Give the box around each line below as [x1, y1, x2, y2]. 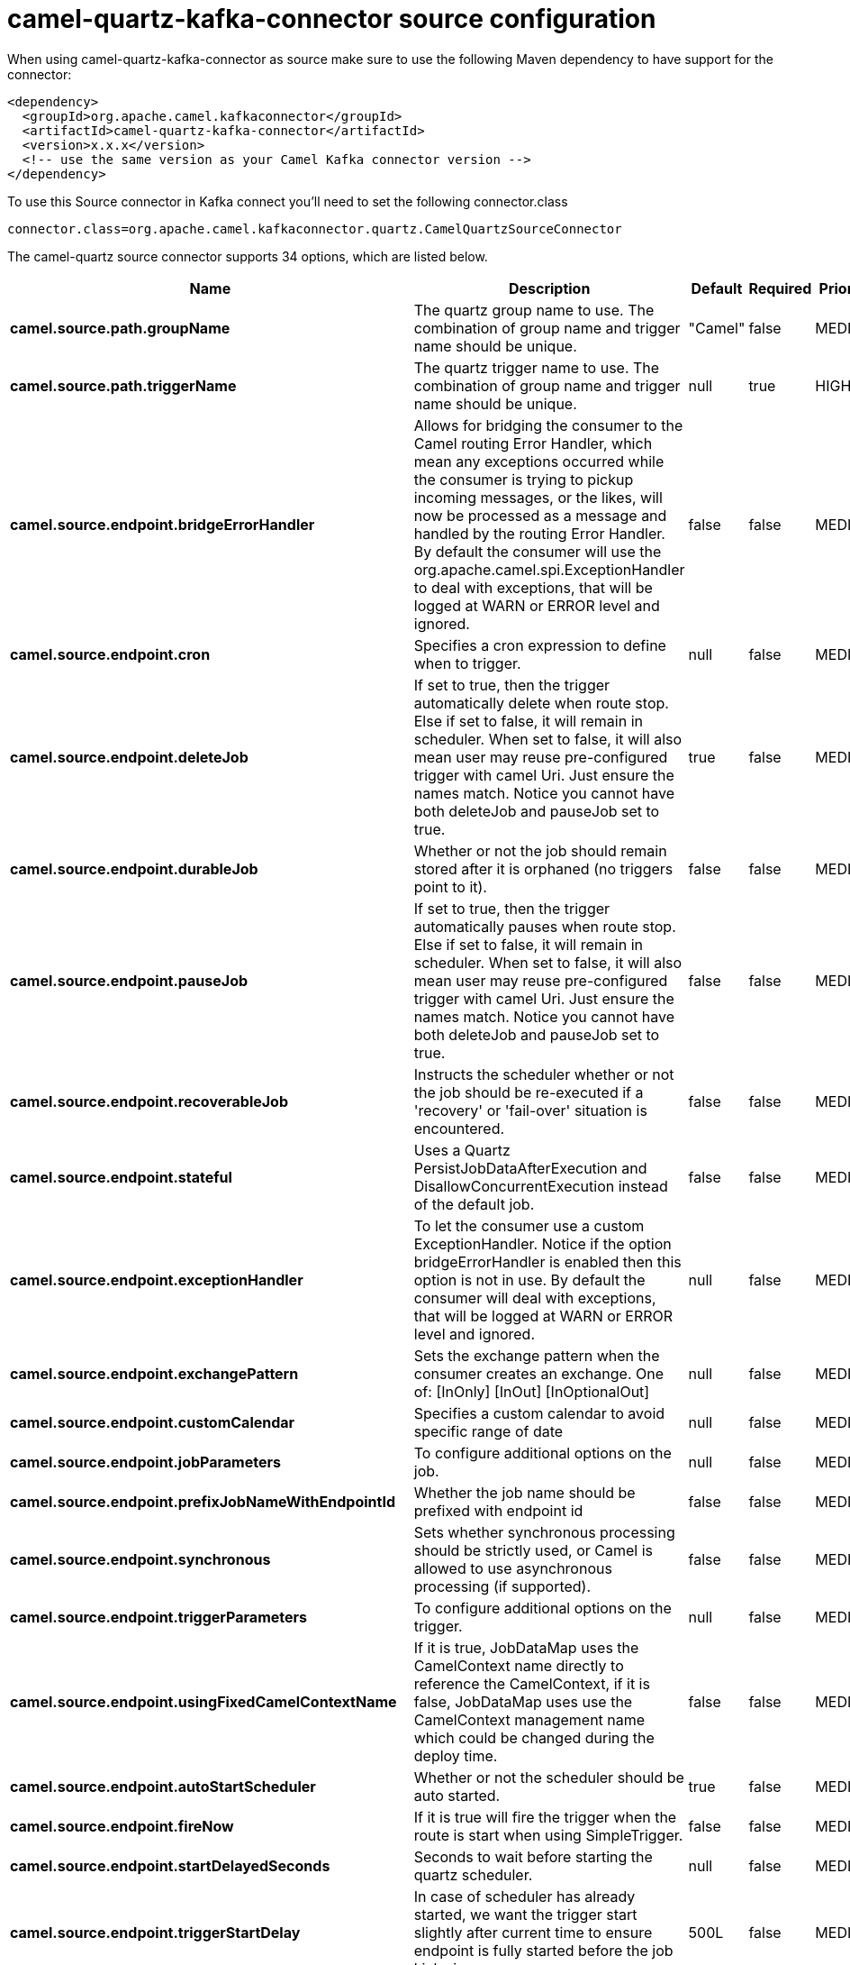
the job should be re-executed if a [413, 1083, 644, 1101]
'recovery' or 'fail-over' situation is [413, 1101, 647, 1120]
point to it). [413, 877, 487, 896]
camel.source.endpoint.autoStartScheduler [10, 1777, 316, 1796]
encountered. [413, 1119, 505, 1138]
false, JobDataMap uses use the [413, 1692, 633, 1711]
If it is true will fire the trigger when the [413, 1807, 677, 1826]
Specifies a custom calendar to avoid [413, 1403, 665, 1422]
